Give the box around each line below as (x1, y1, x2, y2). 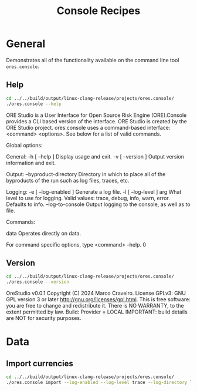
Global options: (6, 141, 43, 149)
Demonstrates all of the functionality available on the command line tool (6, 56, 179, 63)
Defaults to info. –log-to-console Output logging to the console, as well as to (6, 201, 191, 208)
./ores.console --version (6, 279, 69, 285)
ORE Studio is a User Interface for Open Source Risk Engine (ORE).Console (6, 112, 187, 119)
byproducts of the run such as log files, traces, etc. (6, 177, 130, 184)
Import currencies (6, 358, 73, 368)
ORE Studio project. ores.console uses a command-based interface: (6, 124, 171, 131)
